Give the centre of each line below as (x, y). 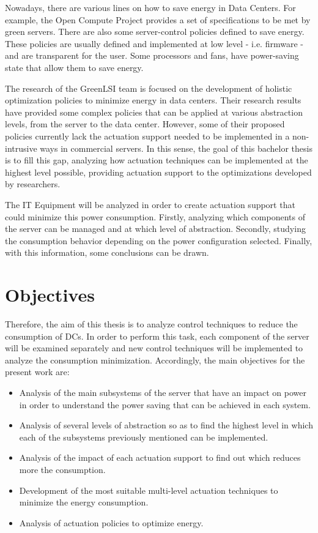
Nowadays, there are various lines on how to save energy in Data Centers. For (150, 7)
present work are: (37, 372)
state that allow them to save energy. (74, 67)
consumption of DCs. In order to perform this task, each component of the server (157, 336)
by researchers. (33, 184)
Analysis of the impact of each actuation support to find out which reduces (160, 457)
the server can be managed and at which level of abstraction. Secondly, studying (155, 229)
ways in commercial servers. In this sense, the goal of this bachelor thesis (176, 148)
